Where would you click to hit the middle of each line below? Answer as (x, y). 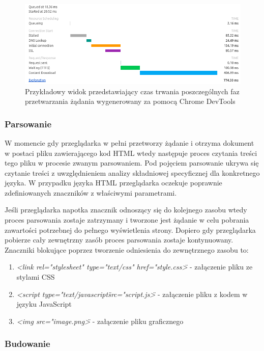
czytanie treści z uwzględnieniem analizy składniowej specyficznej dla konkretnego (132, 172)
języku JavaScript (44, 304)
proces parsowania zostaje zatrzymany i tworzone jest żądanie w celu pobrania (127, 220)
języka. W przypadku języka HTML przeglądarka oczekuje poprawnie (113, 183)
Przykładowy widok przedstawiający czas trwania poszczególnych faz (132, 91)
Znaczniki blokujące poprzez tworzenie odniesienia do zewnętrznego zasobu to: (127, 249)
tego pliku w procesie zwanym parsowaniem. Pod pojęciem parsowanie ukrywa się (132, 163)
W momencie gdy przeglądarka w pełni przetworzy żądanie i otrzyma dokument (129, 142)
